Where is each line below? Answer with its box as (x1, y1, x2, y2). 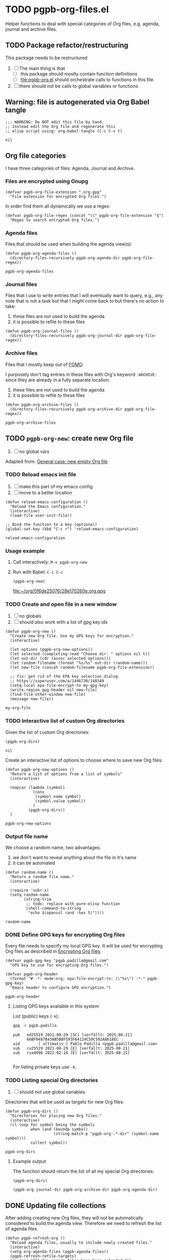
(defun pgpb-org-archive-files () (5, 402, 79, 407)
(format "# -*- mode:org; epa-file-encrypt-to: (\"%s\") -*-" (10, 976, 145, 981)
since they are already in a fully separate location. (5, 377, 111, 383)
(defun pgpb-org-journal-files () (5, 329, 79, 334)
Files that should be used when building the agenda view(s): (5, 241, 132, 247)
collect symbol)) (30, 1140, 68, 1145)
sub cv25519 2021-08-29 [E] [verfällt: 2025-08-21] (12, 1046, 130, 1051)
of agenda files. (5, 1226, 38, 1232)
